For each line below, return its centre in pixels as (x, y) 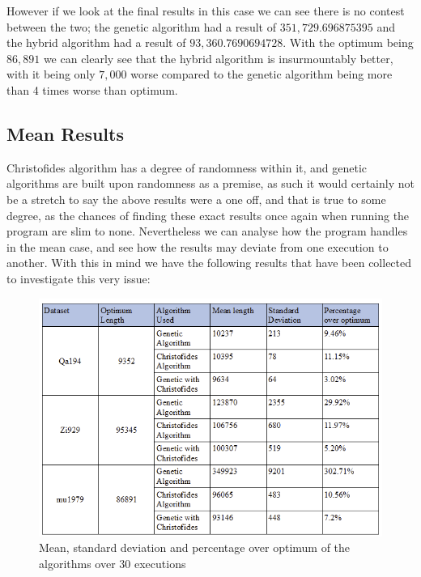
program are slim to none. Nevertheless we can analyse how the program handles (207, 231)
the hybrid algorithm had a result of (96, 42)
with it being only (51, 74)
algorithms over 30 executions (113, 563)
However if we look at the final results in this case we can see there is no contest (206, 11)
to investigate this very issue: (79, 278)
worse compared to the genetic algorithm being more (262, 74)
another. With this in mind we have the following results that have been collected (209, 263)
